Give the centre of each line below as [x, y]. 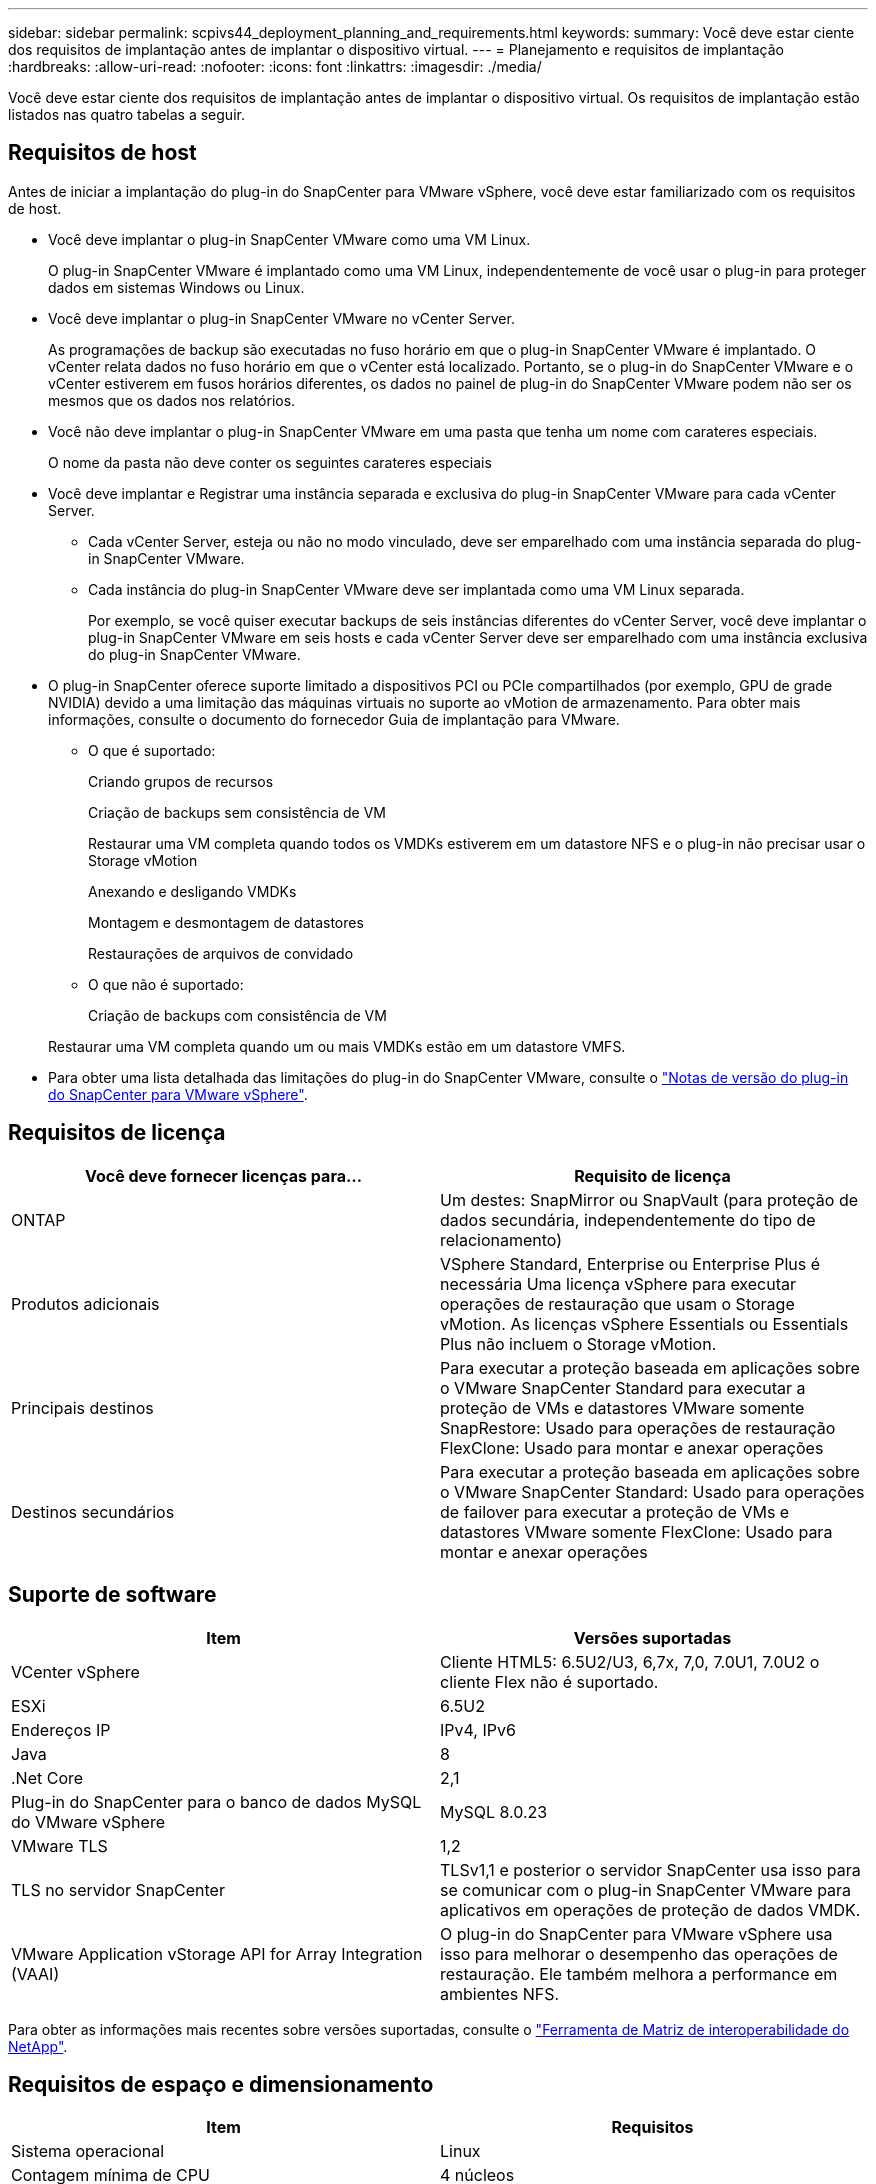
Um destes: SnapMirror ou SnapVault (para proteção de [649, 1199]
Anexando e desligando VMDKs [192, 891]
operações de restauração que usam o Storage [617, 1303]
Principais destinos [82, 1407]
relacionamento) [501, 1239]
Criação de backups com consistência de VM [237, 1015]
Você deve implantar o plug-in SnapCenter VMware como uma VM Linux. [289, 239]
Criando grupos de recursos [181, 781]
